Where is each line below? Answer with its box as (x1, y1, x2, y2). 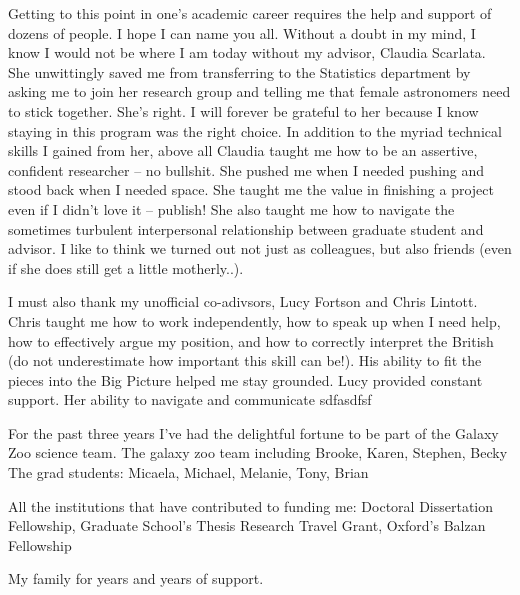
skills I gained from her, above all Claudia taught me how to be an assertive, (8, 140, 478, 161)
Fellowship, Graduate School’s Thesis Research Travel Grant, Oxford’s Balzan (8, 515, 486, 536)
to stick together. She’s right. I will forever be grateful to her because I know (8, 100, 479, 121)
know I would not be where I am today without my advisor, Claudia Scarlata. (8, 42, 486, 63)
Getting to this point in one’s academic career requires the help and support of (8, 3, 492, 23)
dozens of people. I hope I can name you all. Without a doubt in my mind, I (8, 22, 476, 43)
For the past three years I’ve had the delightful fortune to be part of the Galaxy (8, 422, 499, 443)
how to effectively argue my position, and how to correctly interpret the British (8, 330, 494, 351)
